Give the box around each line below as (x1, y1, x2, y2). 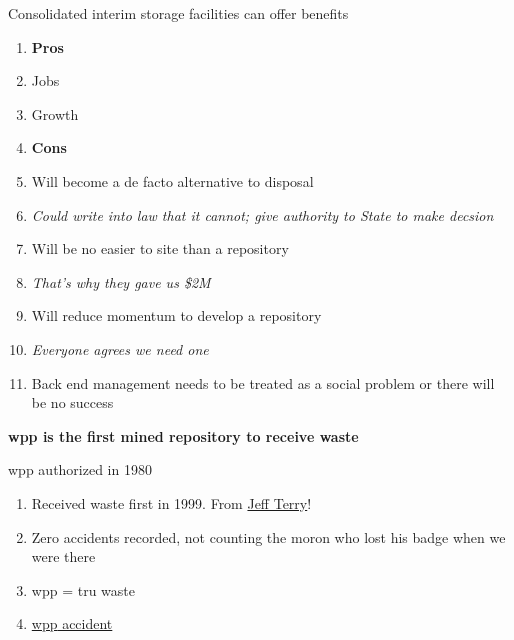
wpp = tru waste (31, 579, 135, 600)
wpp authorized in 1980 (8, 459, 152, 480)
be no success (31, 392, 114, 413)
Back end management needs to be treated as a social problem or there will (31, 372, 495, 393)
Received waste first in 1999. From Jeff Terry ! (31, 492, 312, 513)
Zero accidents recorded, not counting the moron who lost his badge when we (31, 526, 506, 547)
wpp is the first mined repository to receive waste (8, 425, 359, 446)
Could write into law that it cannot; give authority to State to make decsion (31, 204, 494, 225)
